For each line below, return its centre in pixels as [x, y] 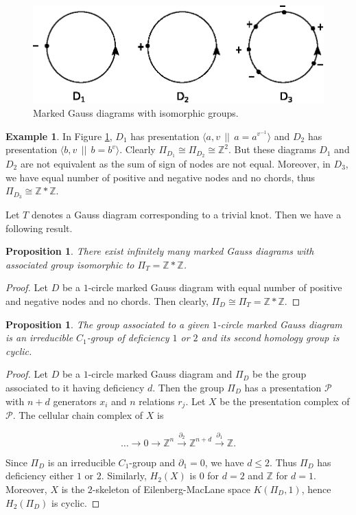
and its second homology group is [270, 337]
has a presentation [283, 387]
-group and [152, 462]
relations [157, 401]
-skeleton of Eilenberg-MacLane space [171, 489]
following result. [39, 228]
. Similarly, [124, 476]
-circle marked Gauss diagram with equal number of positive [215, 287]
